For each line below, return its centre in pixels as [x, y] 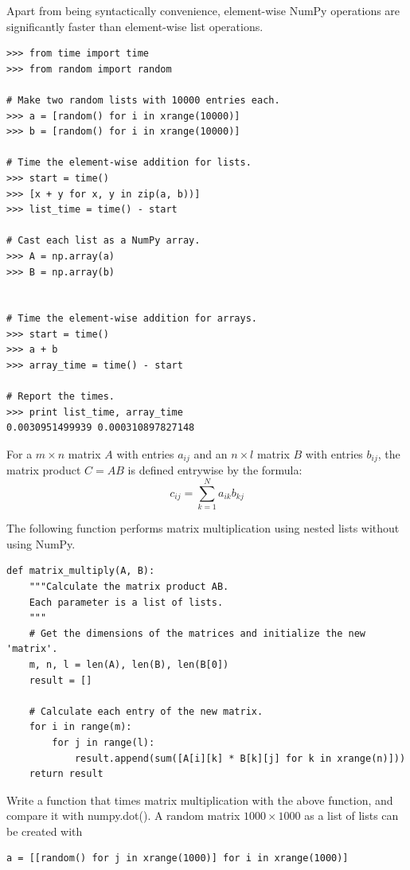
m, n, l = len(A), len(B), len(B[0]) [129, 664]
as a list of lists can [351, 815]
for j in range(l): [103, 742]
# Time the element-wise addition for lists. [129, 163]
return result [66, 774]
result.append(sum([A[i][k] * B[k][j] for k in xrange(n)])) [240, 758]
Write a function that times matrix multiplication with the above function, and [200, 800]
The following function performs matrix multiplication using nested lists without [203, 528]
